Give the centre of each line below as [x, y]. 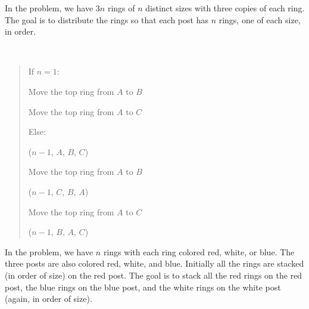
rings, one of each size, [260, 19]
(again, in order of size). [49, 299]
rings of [121, 8]
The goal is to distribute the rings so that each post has [107, 19]
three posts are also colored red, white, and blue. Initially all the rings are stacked [154, 263]
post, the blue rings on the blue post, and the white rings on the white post [143, 287]
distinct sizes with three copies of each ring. [225, 8]
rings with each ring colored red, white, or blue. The [199, 251]
